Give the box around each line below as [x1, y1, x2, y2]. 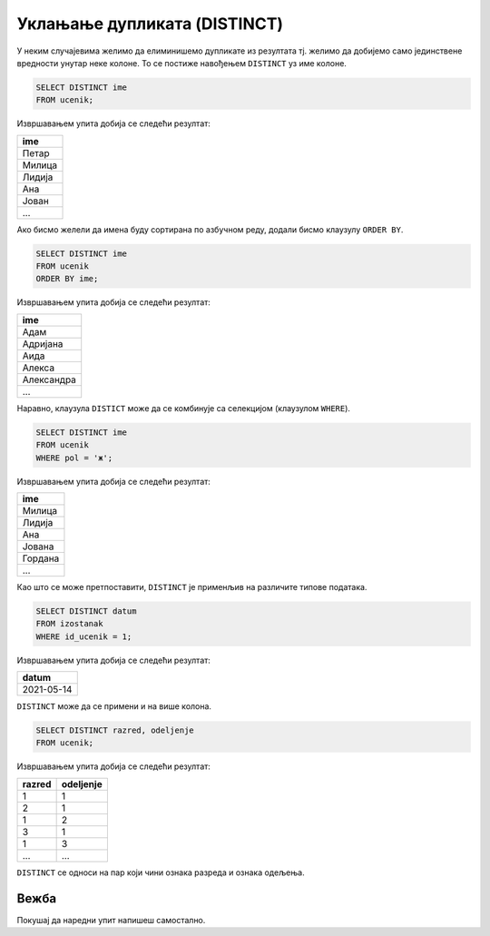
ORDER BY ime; [35, 273, 99, 284]
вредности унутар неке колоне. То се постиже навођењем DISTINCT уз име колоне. [16, 57, 347, 68]
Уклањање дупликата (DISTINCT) [16, 14, 284, 34]
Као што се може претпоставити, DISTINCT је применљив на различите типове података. [16, 581, 367, 592]
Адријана [22, 337, 64, 350]
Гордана [22, 552, 60, 565]
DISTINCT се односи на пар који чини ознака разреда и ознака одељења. [16, 867, 305, 878]
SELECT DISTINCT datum [35, 606, 137, 616]
